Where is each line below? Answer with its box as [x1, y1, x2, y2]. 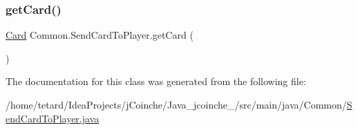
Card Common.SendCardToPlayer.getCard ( [6, 28, 194, 42]
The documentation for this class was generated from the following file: [6, 74, 306, 89]
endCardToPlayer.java [6, 111, 100, 125]
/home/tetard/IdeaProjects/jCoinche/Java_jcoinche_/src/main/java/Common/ [6, 98, 347, 111]
